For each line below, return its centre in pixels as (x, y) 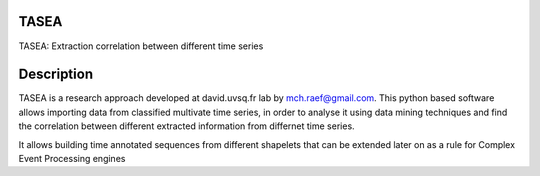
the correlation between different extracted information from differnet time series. (186, 126)
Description (56, 74)
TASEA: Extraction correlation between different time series (141, 46)
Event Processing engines (72, 158)
